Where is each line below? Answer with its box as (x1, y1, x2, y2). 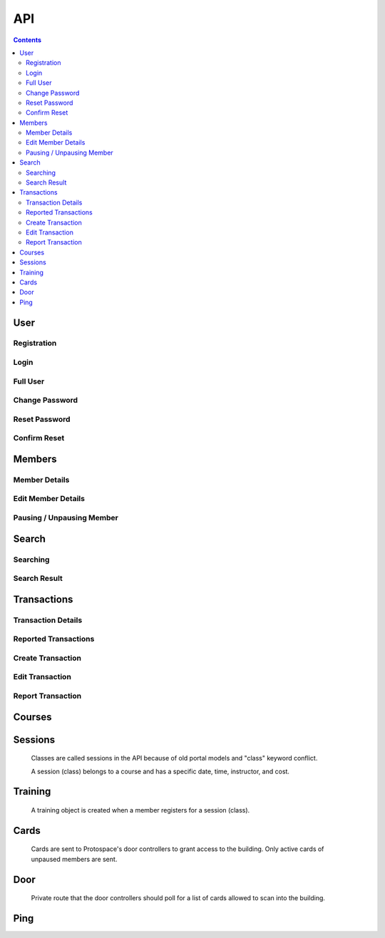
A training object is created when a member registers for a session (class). (31, 805, 250, 814)
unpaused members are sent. (31, 855, 118, 863)
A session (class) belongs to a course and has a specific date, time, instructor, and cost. (31, 767, 290, 775)
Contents (13, 36, 42, 44)
